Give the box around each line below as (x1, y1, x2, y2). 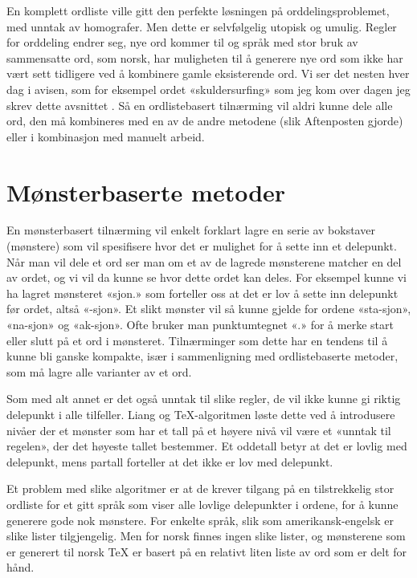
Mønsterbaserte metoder (6, 175, 286, 208)
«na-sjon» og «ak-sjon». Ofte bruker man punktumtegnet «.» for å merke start (6, 316, 394, 333)
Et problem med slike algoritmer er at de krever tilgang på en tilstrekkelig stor (6, 480, 395, 497)
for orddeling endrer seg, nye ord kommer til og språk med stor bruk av (6, 34, 358, 51)
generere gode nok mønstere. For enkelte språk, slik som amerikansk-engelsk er (6, 511, 394, 528)
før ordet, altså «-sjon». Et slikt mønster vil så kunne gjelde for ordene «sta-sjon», (6, 300, 411, 317)
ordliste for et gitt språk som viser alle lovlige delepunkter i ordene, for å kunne (6, 495, 399, 512)
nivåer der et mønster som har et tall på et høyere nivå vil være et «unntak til (6, 421, 391, 438)
